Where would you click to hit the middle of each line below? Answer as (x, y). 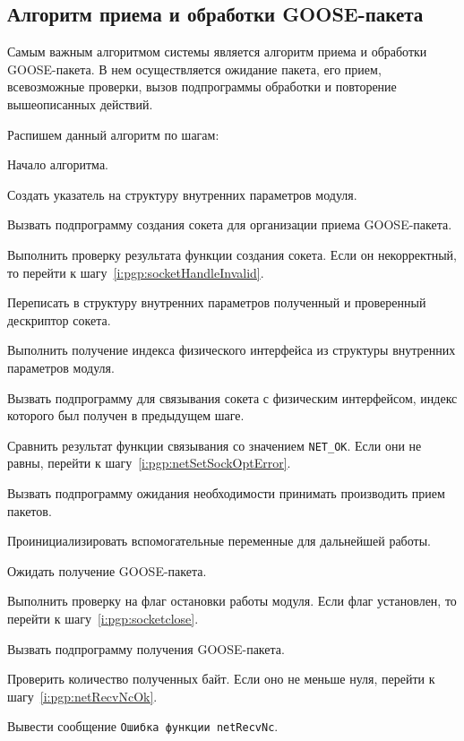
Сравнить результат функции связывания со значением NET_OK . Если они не (215, 445)
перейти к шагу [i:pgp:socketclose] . (103, 618)
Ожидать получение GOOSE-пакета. (107, 570)
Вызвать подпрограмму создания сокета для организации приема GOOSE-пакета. (230, 224)
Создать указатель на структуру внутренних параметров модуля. (182, 194)
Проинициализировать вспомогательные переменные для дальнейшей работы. (219, 541)
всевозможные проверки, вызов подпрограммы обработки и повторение (202, 86)
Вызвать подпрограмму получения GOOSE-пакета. (146, 648)
